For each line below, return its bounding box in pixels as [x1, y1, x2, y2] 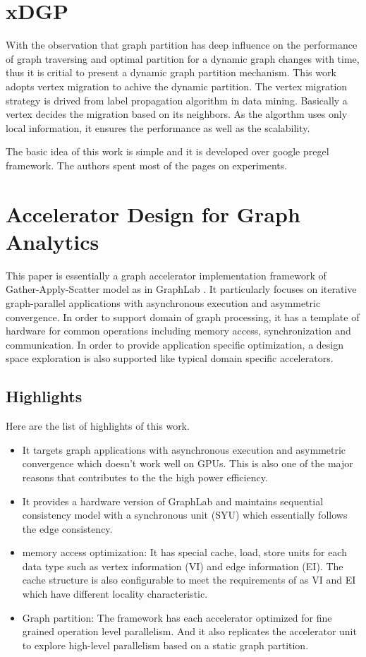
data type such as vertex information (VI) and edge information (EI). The [22, 558, 343, 573]
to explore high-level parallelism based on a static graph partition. [22, 637, 309, 652]
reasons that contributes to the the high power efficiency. [22, 469, 268, 484]
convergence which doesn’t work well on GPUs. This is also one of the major [22, 456, 353, 471]
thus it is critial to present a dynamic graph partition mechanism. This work [6, 65, 336, 80]
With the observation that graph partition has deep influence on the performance [6, 37, 358, 52]
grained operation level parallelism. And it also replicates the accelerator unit [22, 624, 357, 639]
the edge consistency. [22, 521, 113, 536]
